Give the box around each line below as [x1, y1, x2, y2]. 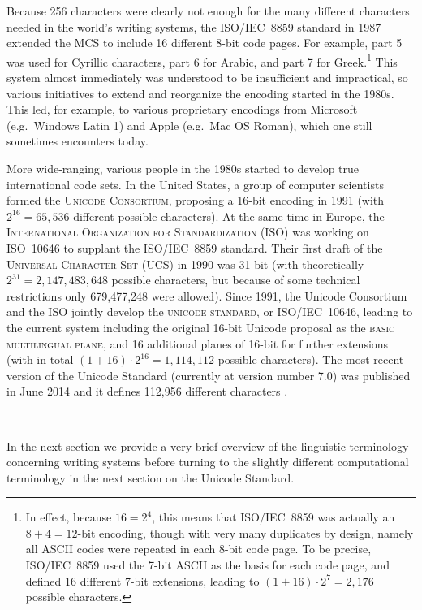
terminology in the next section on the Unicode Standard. [6, 469, 295, 486]
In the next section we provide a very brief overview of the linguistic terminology [6, 437, 409, 454]
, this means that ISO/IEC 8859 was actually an [152, 508, 395, 526]
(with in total [6, 351, 74, 368]
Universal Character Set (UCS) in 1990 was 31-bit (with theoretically [6, 255, 364, 272]
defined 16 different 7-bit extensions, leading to [25, 572, 260, 589]
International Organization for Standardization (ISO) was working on [6, 223, 369, 240]
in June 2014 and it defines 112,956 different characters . [6, 383, 288, 400]
